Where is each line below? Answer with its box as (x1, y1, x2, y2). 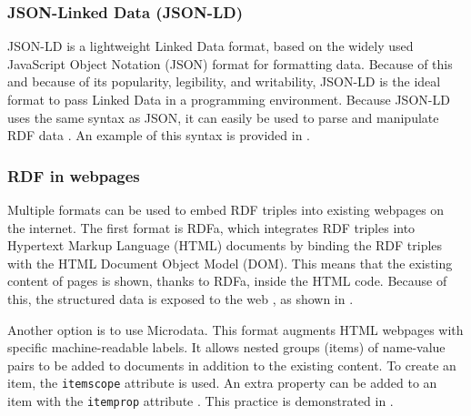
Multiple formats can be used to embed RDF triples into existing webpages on (7, 200, 445, 218)
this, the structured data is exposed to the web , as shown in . (7, 289, 354, 308)
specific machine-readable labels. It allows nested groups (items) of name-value (7, 338, 446, 357)
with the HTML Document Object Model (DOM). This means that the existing (7, 253, 453, 272)
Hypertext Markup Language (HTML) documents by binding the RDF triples (7, 236, 443, 255)
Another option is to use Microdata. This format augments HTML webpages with (7, 320, 464, 339)
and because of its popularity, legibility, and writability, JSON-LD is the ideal (7, 72, 441, 91)
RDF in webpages (7, 164, 140, 187)
